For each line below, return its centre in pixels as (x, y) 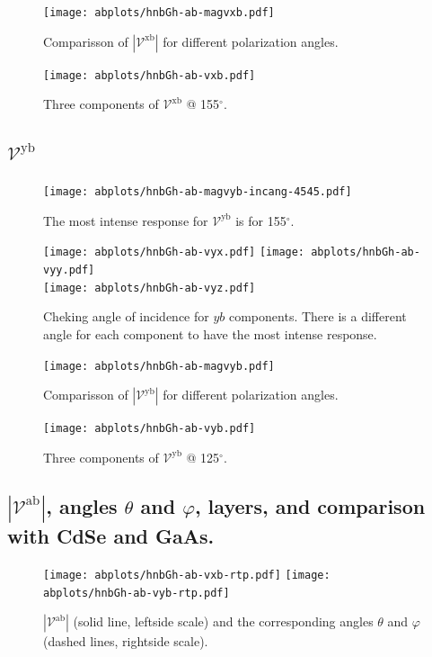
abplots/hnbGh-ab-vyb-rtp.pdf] (137, 593)
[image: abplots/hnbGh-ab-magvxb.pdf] (159, 13)
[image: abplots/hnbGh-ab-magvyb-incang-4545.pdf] (198, 192)
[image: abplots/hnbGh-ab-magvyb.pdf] (159, 366)
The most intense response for (126, 220)
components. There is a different (317, 316)
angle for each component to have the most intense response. (210, 333)
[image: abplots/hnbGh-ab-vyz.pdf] (150, 288)
